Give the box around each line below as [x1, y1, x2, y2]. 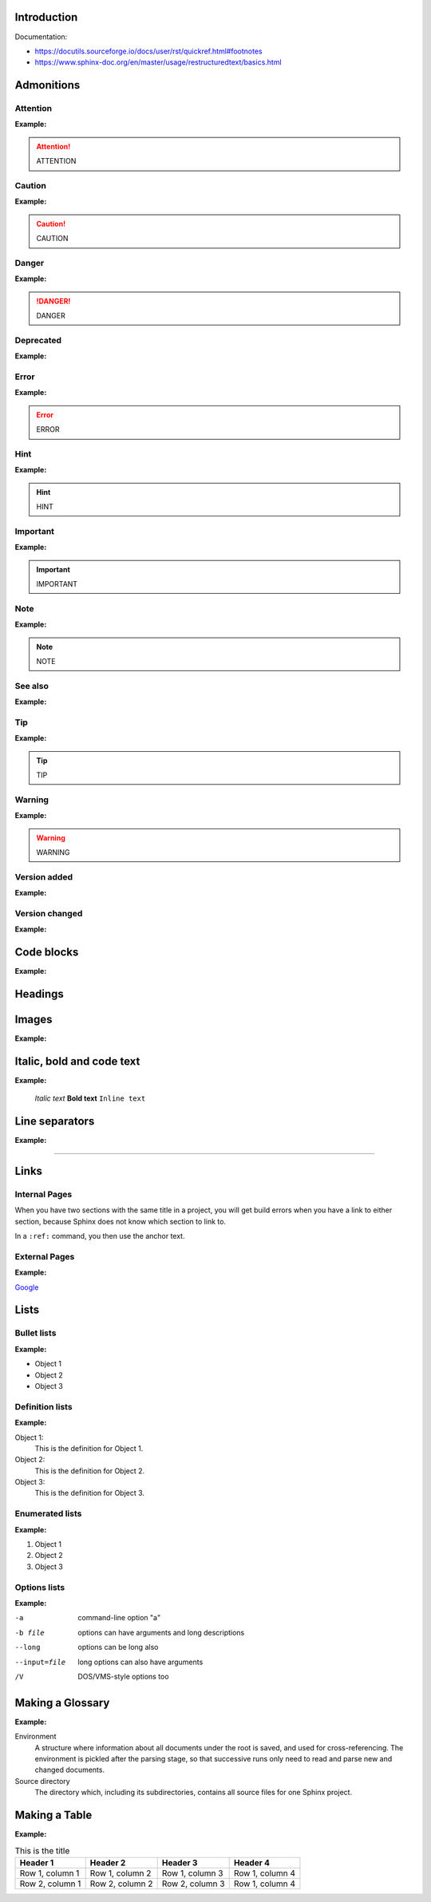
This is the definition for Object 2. [34, 1465, 145, 1476]
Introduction [14, 10, 78, 24]
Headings [14, 987, 64, 1001]
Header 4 [233, 1857, 271, 1868]
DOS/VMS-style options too [77, 1671, 169, 1681]
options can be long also [77, 1643, 159, 1652]
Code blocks [14, 945, 79, 959]
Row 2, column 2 [89, 1878, 153, 1889]
